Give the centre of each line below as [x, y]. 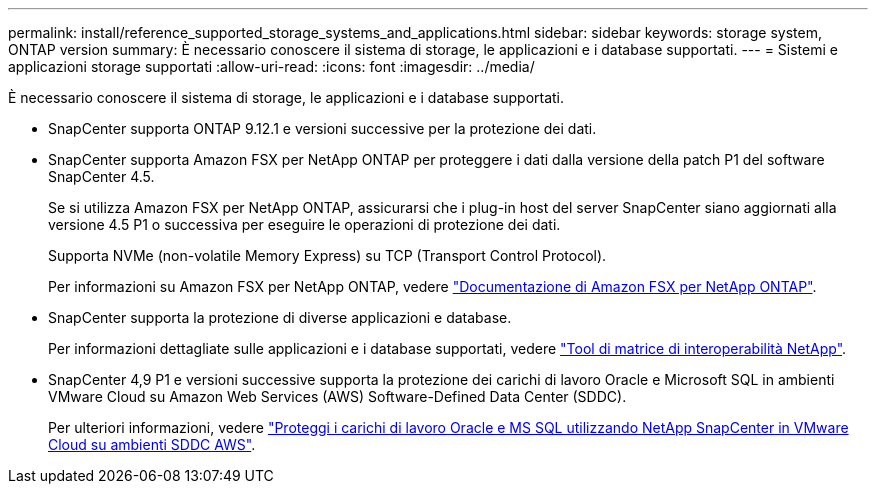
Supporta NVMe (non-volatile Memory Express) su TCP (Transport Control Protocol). [327, 255]
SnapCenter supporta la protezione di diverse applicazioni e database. [280, 317]
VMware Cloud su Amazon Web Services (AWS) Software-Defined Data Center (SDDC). [337, 396]
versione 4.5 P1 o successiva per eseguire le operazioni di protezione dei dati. [304, 224]
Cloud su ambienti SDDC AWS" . [152, 444]
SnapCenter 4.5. [101, 176]
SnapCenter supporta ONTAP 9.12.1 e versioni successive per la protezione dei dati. [322, 128]
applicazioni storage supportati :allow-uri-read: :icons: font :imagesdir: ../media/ [271, 66]
